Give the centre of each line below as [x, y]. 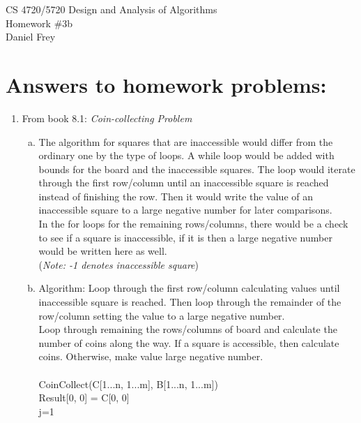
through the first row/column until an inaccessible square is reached [184, 183]
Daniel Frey [31, 37]
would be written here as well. [103, 251]
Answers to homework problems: [166, 84]
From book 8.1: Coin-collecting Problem [107, 118]
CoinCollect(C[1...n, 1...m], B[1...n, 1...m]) [128, 384]
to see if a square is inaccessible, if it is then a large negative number [185, 237]
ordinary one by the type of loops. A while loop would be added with [186, 155]
